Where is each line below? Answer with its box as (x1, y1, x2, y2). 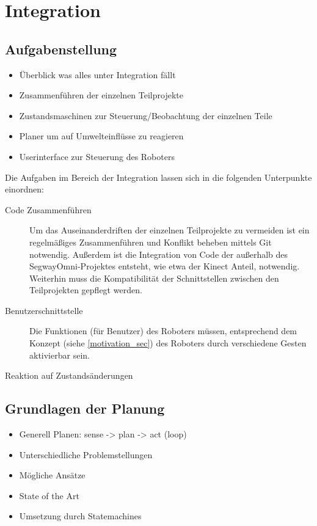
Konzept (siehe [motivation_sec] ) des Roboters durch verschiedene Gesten (29, 337, 307, 349)
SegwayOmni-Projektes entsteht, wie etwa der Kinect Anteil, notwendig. (29, 260, 300, 272)
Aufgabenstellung (5, 39, 117, 58)
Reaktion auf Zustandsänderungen (5, 369, 133, 382)
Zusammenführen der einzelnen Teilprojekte (19, 89, 183, 101)
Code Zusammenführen (5, 203, 92, 216)
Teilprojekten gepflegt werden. (29, 283, 142, 296)
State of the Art (19, 489, 79, 502)
